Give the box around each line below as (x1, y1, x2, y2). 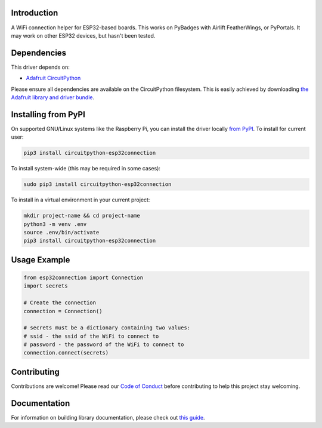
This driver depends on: (11, 63, 70, 71)
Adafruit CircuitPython (26, 75, 81, 82)
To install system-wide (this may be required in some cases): (11, 165, 161, 172)
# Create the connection (23, 299, 97, 306)
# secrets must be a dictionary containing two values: (23, 325, 191, 331)
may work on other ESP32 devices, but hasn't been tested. (11, 32, 156, 39)
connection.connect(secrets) (23, 350, 109, 356)
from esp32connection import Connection (23, 274, 143, 281)
